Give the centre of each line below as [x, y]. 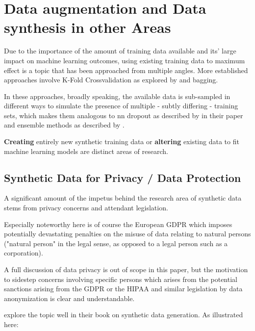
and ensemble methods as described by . [64, 125]
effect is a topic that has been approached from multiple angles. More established [126, 70]
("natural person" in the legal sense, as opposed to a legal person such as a [116, 243]
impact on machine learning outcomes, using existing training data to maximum [125, 60]
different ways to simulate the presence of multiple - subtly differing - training [121, 106]
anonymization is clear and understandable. [69, 298]
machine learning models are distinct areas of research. [86, 151]
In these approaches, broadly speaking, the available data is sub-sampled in [117, 96]
